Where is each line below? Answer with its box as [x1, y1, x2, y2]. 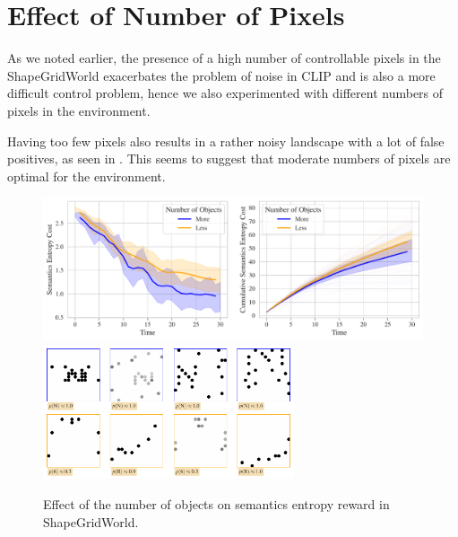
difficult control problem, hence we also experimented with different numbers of [7, 84, 444, 102]
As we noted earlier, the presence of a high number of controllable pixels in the [7, 48, 441, 67]
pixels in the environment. [7, 101, 151, 119]
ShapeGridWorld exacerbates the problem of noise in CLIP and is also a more [7, 66, 436, 84]
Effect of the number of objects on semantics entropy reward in [43, 495, 390, 513]
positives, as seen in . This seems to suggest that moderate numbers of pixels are [7, 149, 451, 168]
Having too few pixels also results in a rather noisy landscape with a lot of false [7, 131, 445, 150]
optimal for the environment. [7, 166, 166, 185]
